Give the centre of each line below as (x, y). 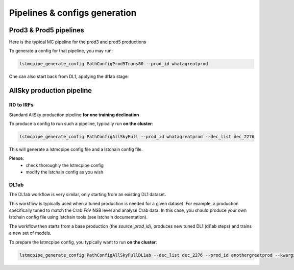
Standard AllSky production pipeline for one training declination (74, 115)
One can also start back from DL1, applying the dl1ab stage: (69, 76)
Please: (17, 158)
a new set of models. (30, 233)
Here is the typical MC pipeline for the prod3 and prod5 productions (78, 42)
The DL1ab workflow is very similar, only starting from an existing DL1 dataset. (87, 195)
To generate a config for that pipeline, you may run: (61, 51)
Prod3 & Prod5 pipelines (47, 30)
